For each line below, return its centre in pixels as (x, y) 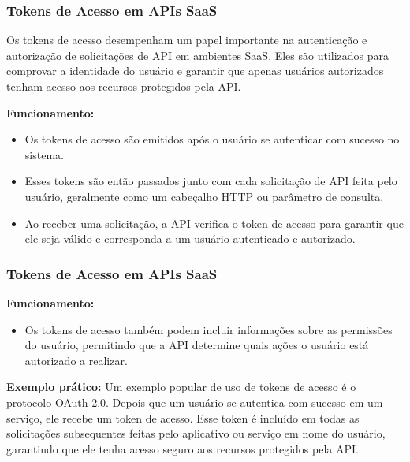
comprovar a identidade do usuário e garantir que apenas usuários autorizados (195, 71)
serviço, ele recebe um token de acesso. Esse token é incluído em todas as (183, 417)
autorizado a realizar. (76, 360)
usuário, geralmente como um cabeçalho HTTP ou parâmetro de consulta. (204, 196)
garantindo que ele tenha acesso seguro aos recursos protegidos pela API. (183, 448)
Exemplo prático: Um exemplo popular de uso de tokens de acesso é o (181, 387)
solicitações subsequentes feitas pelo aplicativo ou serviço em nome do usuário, (196, 433)
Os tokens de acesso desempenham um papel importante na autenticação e (187, 40)
